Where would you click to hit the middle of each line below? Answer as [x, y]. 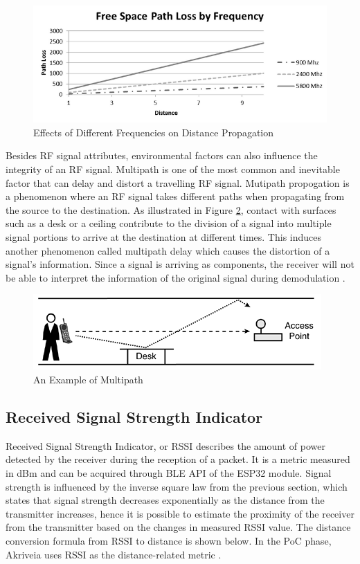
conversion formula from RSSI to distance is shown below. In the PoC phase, [169, 540]
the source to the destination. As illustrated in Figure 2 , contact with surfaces [171, 209]
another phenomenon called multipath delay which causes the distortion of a [168, 250]
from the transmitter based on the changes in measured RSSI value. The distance [178, 527]
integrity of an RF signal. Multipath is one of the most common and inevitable [173, 169]
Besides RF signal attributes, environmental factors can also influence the [162, 155]
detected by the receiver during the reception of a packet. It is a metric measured [178, 459]
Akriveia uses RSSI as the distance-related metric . [114, 554]
